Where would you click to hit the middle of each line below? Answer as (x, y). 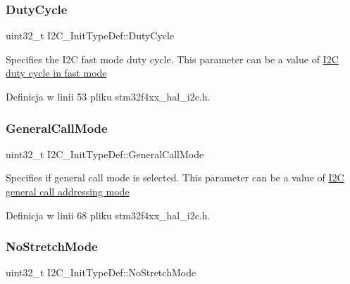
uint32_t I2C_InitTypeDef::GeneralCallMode (105, 154)
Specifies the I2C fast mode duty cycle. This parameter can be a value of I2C (172, 59)
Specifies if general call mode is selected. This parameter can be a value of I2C (175, 177)
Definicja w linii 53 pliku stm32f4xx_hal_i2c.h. (108, 96)
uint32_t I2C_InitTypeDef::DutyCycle (90, 35)
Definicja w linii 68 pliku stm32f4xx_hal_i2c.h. (108, 215)
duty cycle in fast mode (56, 73)
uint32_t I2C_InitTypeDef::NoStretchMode (101, 272)
